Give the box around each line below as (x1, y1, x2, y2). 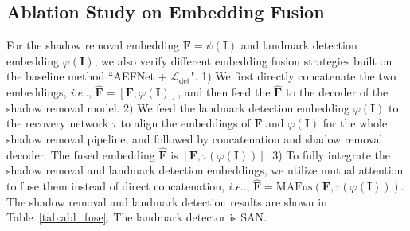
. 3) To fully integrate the (265, 146, 391, 162)
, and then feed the (178, 84, 271, 100)
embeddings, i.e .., (6, 84, 92, 100)
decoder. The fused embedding (6, 146, 155, 162)
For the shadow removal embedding (6, 37, 179, 53)
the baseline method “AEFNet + (6, 68, 167, 84)
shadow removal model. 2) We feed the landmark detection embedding (6, 99, 350, 115)
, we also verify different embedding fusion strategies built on (94, 52, 392, 69)
